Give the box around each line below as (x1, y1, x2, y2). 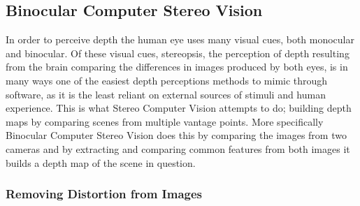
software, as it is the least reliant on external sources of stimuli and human (6, 87, 326, 101)
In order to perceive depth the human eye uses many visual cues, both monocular (6, 32, 354, 47)
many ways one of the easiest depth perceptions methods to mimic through (6, 73, 328, 87)
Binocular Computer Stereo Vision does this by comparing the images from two (6, 128, 347, 142)
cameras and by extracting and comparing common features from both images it (6, 141, 350, 156)
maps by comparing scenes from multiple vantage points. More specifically (6, 114, 324, 128)
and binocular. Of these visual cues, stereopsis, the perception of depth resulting (6, 45, 350, 60)
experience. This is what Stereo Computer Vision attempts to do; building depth (6, 101, 352, 115)
